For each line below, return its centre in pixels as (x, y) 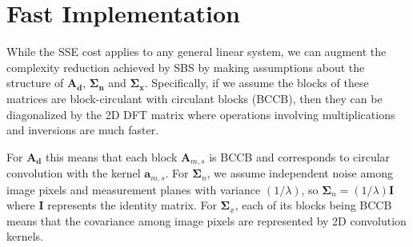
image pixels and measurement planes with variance (134, 189)
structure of (35, 83)
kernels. (25, 236)
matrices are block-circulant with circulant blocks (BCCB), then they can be (194, 98)
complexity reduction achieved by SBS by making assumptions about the (186, 67)
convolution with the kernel (74, 173)
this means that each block (112, 156)
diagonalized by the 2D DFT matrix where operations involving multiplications (201, 114)
